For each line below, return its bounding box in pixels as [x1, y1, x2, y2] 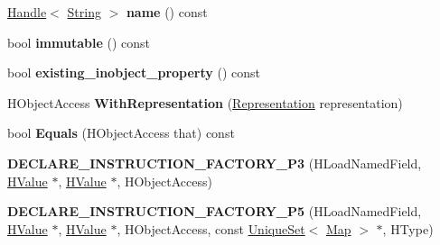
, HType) [382, 219, 434, 238]
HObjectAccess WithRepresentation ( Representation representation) [7, 93, 403, 112]
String [67, 3, 101, 21]
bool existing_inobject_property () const [7, 63, 260, 82]
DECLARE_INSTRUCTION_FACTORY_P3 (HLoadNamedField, [7, 153, 422, 172]
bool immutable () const [7, 32, 150, 51]
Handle [7, 3, 47, 21]
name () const [126, 3, 208, 21]
